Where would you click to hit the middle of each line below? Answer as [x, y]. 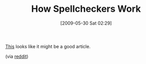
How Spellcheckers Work [86, 9]
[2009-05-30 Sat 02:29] [86, 23]
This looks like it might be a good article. [48, 46]
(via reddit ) [17, 56]
